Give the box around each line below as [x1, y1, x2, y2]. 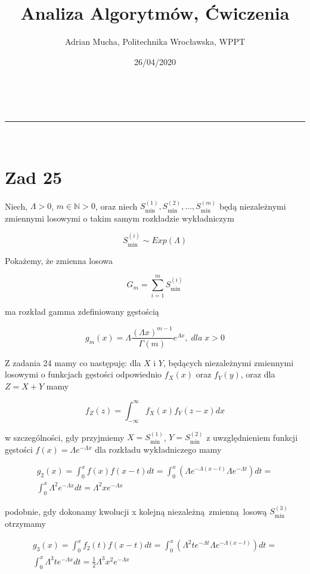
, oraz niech [95, 199, 138, 212]
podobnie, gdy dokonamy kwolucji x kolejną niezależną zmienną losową [5, 505, 267, 517]
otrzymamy [5, 517, 46, 529]
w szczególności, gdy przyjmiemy [5, 431, 125, 443]
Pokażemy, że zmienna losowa [5, 254, 113, 266]
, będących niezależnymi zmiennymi [163, 356, 294, 369]
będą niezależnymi [219, 199, 286, 212]
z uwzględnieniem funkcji [206, 431, 298, 443]
